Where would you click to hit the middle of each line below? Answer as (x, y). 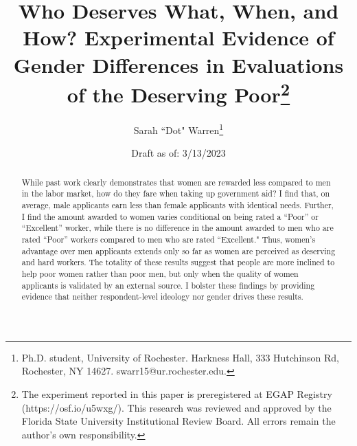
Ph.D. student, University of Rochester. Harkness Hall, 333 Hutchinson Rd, (181, 357)
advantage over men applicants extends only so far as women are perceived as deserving (178, 250)
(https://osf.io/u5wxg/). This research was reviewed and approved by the (176, 407)
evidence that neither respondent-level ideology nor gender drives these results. (162, 297)
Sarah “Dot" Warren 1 (178, 129)
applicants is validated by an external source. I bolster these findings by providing (168, 285)
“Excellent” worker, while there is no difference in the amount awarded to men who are (177, 228)
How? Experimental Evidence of (178, 37)
